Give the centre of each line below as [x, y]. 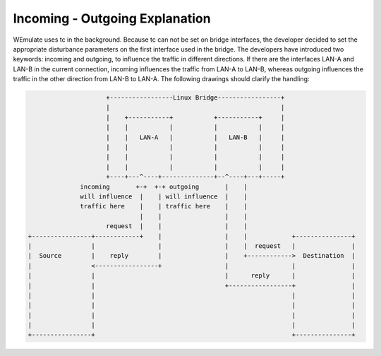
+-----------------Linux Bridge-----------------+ [195, 98]
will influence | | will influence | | [164, 197]
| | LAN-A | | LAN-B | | [195, 137]
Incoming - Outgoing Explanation [112, 18]
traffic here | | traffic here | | [164, 206]
